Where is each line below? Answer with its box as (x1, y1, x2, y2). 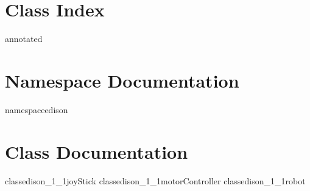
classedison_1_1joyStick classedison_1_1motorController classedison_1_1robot (5, 174, 306, 187)
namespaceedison (5, 103, 68, 116)
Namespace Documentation (5, 68, 239, 92)
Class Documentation (5, 139, 188, 164)
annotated (5, 32, 43, 45)
